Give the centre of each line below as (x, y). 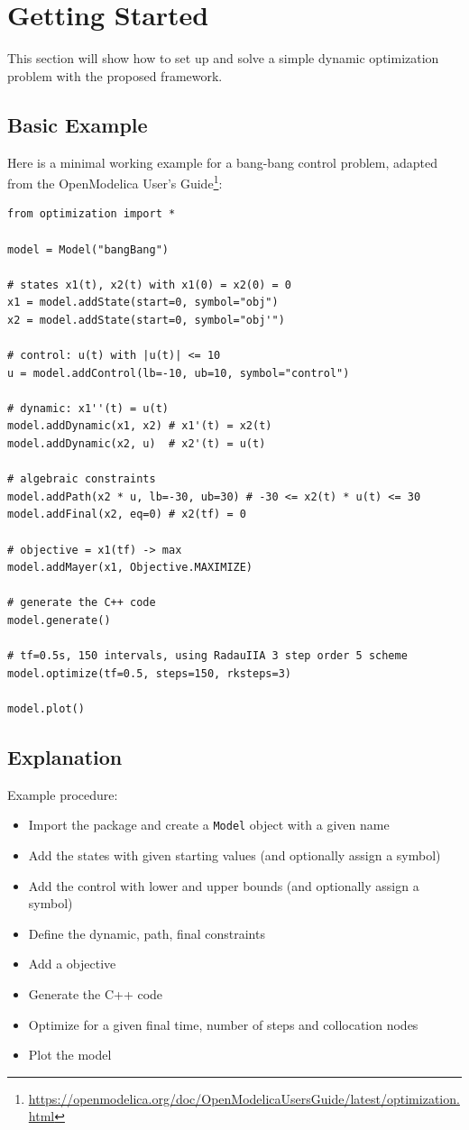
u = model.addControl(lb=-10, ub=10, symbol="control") (179, 373)
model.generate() (59, 621)
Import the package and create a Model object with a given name (209, 825)
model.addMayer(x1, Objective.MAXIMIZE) (130, 568)
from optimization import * (92, 214)
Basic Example (78, 124)
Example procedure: (63, 794)
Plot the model (70, 1055)
